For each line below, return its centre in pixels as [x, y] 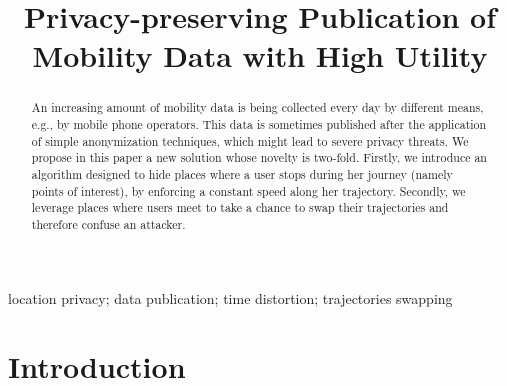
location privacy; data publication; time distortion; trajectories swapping [230, 297]
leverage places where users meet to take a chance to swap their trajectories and [240, 207]
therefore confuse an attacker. [108, 223]
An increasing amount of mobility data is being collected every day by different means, [257, 107]
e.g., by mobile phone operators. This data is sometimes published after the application [259, 124]
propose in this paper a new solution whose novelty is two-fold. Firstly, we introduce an [259, 157]
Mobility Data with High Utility [260, 55]
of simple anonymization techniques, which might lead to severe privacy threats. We [250, 140]
